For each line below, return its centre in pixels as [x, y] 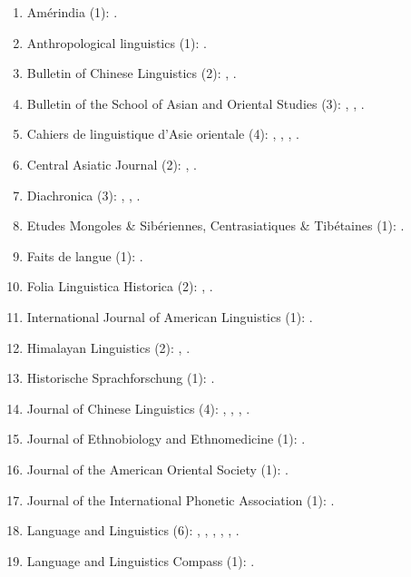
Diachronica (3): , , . [83, 195]
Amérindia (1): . [72, 12]
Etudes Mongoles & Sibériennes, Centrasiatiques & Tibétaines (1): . [215, 225]
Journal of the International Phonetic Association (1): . [181, 499]
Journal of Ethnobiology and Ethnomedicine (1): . [166, 439]
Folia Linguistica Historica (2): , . [120, 286]
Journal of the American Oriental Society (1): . [157, 469]
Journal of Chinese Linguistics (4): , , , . [138, 408]
